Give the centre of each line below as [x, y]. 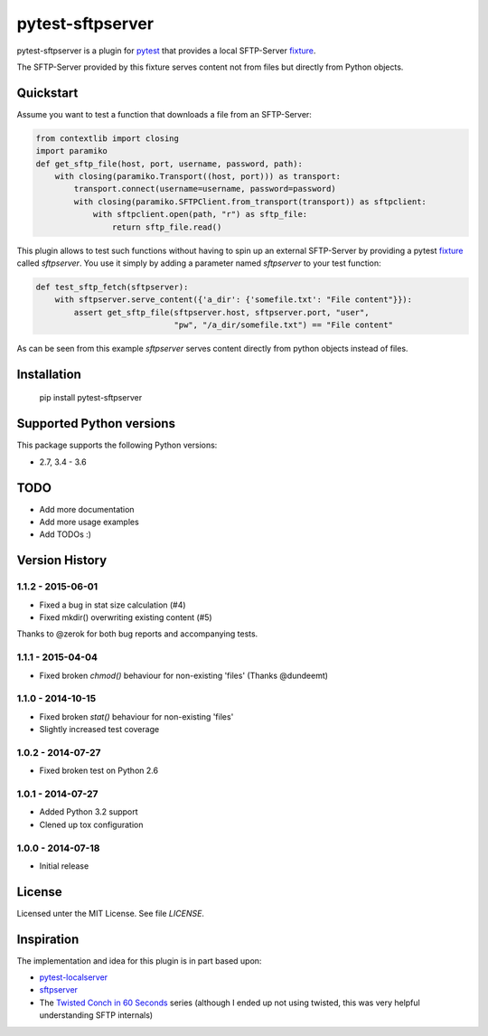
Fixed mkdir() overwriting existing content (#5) [126, 617]
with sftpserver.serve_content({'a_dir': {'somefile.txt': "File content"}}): [234, 300]
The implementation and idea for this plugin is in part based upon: [139, 961]
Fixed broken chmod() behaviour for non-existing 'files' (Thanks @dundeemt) [184, 675]
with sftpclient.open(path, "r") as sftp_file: [200, 214]
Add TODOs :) [66, 534]
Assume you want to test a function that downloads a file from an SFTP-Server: [164, 114]
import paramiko [72, 151]
